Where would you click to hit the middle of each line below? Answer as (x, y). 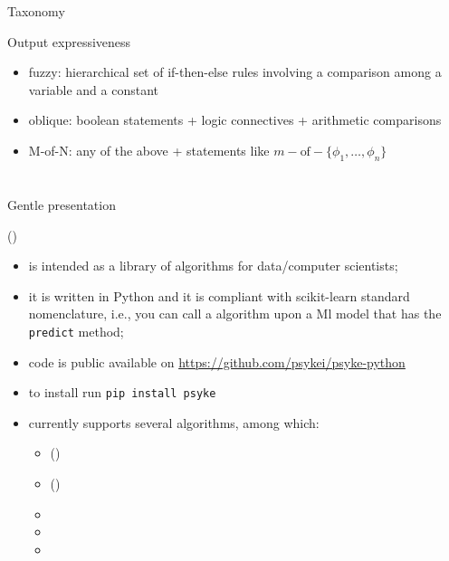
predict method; (76, 331)
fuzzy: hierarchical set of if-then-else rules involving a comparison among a (235, 72)
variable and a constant (94, 89)
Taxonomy (36, 11)
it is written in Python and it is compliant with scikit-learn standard (219, 295)
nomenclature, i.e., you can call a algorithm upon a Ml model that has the (235, 314)
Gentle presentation (62, 204)
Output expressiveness (69, 41)
